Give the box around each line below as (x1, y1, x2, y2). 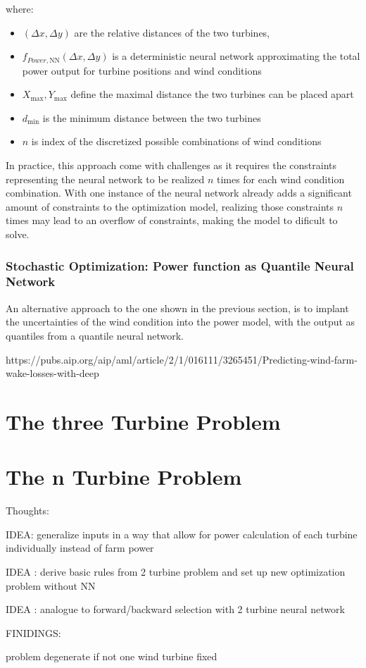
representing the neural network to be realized (6, 171, 205, 186)
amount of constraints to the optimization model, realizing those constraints (6, 199, 334, 214)
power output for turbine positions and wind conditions (22, 63, 262, 78)
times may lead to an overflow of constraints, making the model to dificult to (6, 213, 338, 228)
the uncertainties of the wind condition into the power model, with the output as (6, 314, 355, 329)
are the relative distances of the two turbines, (74, 25, 270, 39)
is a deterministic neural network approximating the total (112, 49, 360, 63)
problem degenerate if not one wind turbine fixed (6, 649, 217, 664)
